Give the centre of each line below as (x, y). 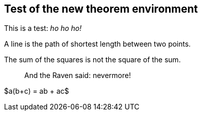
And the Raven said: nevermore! (78, 75)
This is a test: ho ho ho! (43, 28)
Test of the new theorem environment (101, 9)
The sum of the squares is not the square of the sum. (92, 60)
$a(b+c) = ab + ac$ (37, 91)
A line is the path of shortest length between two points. (97, 44)
